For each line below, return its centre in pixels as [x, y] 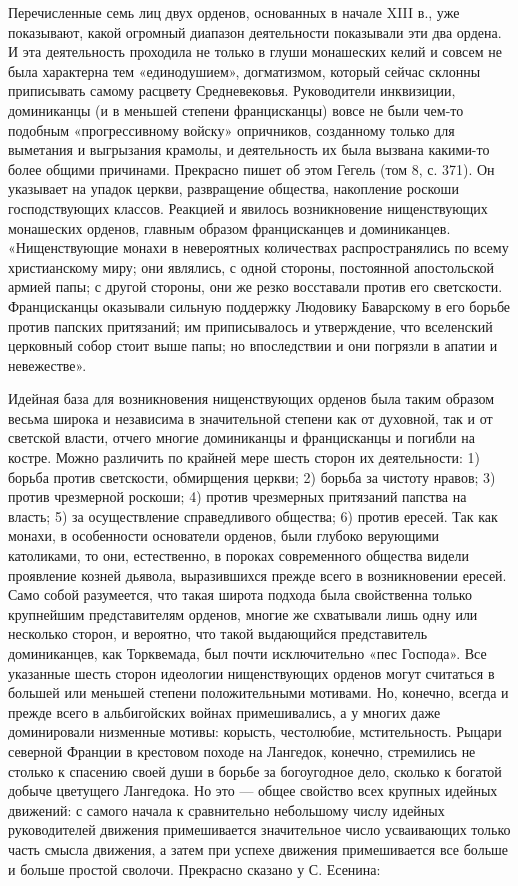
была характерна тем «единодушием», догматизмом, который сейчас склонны [244, 70]
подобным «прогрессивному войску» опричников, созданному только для [231, 129]
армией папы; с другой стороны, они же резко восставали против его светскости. [255, 286]
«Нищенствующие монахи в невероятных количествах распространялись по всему [258, 247]
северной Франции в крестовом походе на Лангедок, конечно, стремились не [242, 750]
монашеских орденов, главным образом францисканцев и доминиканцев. [229, 227]
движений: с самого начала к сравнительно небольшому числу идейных [226, 809]
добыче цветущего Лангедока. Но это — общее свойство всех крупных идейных [253, 790]
